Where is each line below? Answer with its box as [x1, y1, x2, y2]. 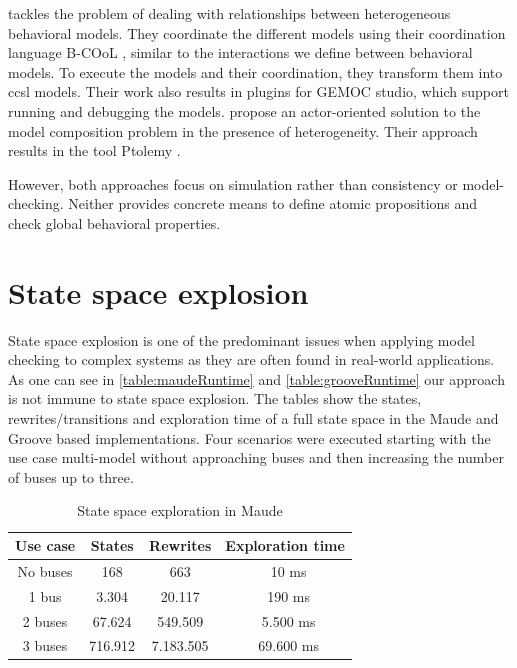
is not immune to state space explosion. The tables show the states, [8, 388, 422, 409]
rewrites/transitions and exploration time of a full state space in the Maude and [8, 408, 499, 429]
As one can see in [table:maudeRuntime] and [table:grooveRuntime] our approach [8, 368, 505, 389]
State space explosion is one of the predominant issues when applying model [8, 329, 475, 350]
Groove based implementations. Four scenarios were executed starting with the [8, 427, 491, 448]
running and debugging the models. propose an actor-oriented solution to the [8, 100, 481, 121]
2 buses [22, 610, 68, 631]
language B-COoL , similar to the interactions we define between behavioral [8, 42, 473, 63]
